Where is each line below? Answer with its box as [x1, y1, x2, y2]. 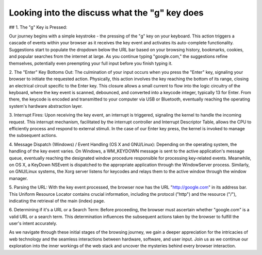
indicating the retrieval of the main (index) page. [9, 198, 105, 204]
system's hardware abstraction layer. [9, 103, 83, 109]
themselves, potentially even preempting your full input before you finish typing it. [9, 60, 173, 66]
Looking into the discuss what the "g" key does [9, 7, 204, 18]
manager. [9, 175, 28, 181]
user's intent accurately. [9, 221, 58, 226]
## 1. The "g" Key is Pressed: [9, 24, 67, 30]
